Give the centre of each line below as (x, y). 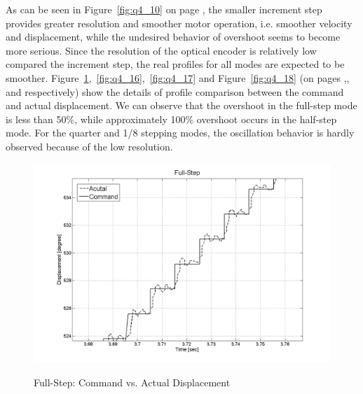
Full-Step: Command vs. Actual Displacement (132, 382)
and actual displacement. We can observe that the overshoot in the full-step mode (181, 105)
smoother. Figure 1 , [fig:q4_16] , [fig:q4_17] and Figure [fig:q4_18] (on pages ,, (178, 77)
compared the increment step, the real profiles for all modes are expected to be (175, 64)
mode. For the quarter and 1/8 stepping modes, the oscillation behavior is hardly (180, 133)
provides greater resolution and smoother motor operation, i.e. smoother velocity (179, 23)
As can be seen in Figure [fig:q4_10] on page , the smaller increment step (164, 9)
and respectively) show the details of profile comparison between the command (175, 91)
